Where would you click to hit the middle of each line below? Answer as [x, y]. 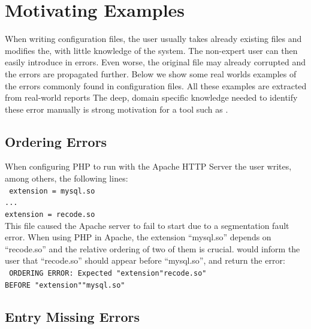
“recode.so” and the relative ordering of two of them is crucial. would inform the [153, 248]
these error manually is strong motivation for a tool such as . [117, 109]
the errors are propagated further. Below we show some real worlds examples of [151, 73]
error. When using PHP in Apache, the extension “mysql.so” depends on [138, 237]
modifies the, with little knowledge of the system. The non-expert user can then [151, 50]
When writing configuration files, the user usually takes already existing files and [153, 39]
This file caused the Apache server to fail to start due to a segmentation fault [147, 225]
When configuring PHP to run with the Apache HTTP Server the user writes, [148, 166]
